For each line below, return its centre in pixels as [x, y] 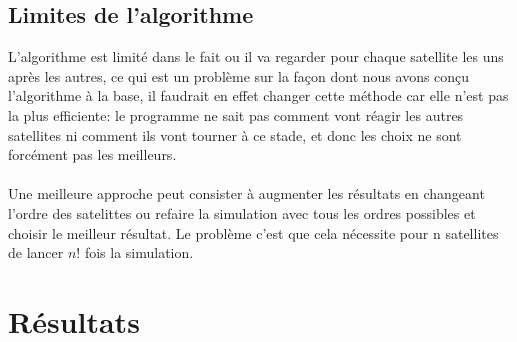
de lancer [36, 252]
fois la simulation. [139, 252]
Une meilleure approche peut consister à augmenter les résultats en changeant [246, 193]
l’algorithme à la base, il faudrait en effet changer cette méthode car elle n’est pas [258, 95]
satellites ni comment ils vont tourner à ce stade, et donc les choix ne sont [235, 134]
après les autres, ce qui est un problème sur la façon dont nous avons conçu [239, 75]
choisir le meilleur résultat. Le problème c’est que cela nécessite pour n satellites [253, 232]
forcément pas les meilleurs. [92, 154]
